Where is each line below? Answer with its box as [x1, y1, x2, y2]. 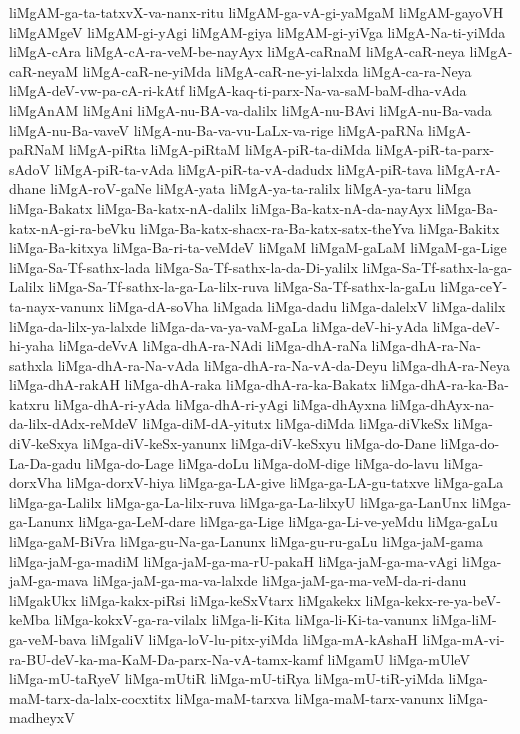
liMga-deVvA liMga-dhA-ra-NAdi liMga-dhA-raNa [58, 335, 367, 356]
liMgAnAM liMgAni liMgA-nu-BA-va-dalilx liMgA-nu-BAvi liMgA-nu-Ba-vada [9, 99, 492, 120]
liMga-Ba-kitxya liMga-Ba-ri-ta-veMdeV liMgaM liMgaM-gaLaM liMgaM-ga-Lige [9, 237, 507, 258]
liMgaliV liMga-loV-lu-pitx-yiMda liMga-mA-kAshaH [91, 629, 418, 649]
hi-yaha [9, 335, 55, 356]
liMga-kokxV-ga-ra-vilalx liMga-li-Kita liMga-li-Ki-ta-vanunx [54, 609, 428, 630]
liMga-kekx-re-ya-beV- [365, 589, 501, 610]
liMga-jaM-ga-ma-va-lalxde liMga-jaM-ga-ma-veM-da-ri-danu [92, 570, 467, 591]
